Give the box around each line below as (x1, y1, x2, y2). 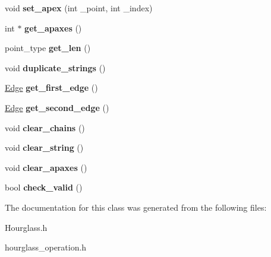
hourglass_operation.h (5, 241, 87, 253)
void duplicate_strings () (5, 61, 106, 74)
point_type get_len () (5, 42, 91, 54)
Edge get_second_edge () (5, 101, 109, 113)
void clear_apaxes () (5, 161, 87, 173)
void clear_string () (5, 141, 84, 154)
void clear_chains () (5, 121, 85, 134)
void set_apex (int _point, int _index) (5, 2, 153, 14)
